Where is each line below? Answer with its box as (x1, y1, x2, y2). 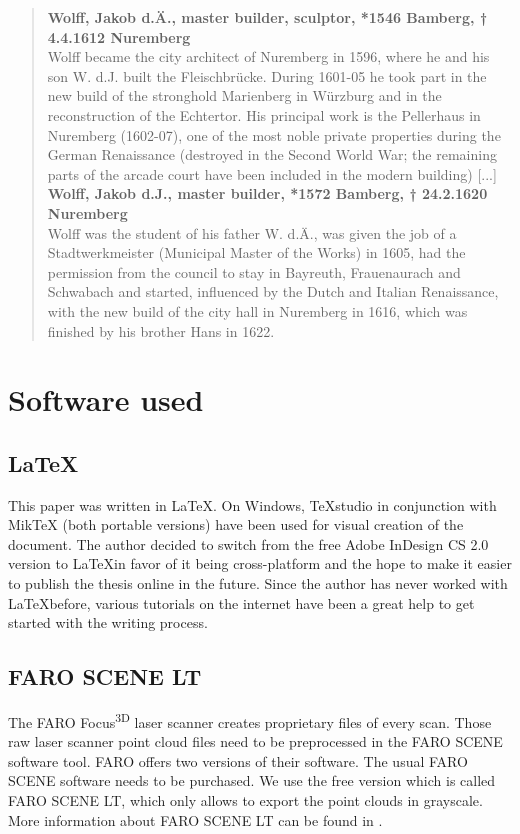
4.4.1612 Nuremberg (47, 26, 191, 47)
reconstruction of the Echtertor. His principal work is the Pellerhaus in (47, 104, 481, 125)
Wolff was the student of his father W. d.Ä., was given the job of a (47, 222, 457, 243)
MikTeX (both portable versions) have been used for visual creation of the (8, 514, 464, 535)
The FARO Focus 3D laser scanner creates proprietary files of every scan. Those (8, 709, 492, 732)
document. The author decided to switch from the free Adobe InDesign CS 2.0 (8, 533, 489, 554)
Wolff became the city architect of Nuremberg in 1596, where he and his (47, 46, 490, 67)
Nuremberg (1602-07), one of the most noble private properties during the (47, 124, 501, 145)
